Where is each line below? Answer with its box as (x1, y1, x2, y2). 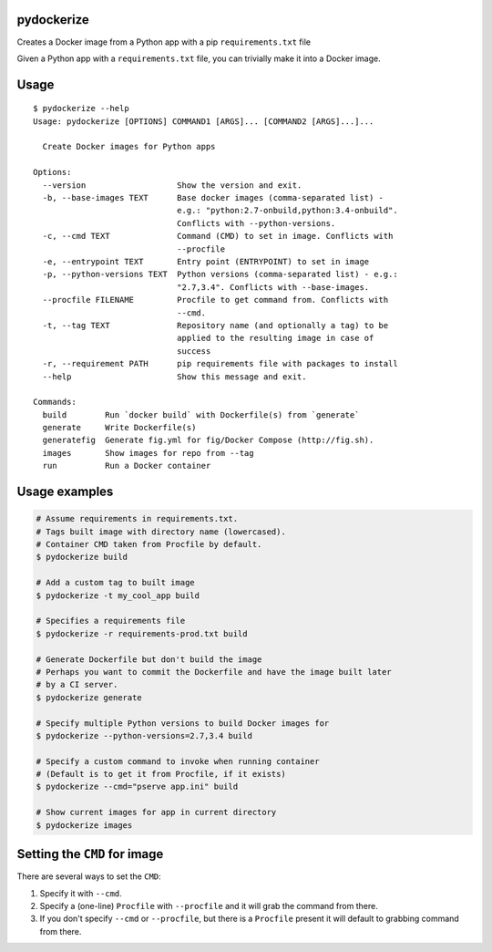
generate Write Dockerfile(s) (42, 422, 197, 433)
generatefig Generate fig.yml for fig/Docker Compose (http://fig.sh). (42, 435, 374, 446)
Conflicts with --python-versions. (176, 218, 336, 228)
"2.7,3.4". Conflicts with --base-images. (176, 282, 370, 292)
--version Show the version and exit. (42, 180, 302, 191)
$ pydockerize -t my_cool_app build (36, 590, 200, 601)
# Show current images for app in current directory (36, 807, 277, 818)
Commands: (33, 397, 77, 408)
